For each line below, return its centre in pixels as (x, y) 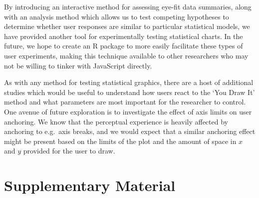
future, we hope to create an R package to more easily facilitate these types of (124, 46)
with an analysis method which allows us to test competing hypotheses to (117, 16)
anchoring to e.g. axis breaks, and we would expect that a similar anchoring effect (130, 131)
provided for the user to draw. (69, 151)
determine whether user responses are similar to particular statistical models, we (127, 26)
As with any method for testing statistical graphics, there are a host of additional (129, 82)
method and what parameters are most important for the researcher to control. (125, 102)
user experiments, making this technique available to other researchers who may (126, 55)
